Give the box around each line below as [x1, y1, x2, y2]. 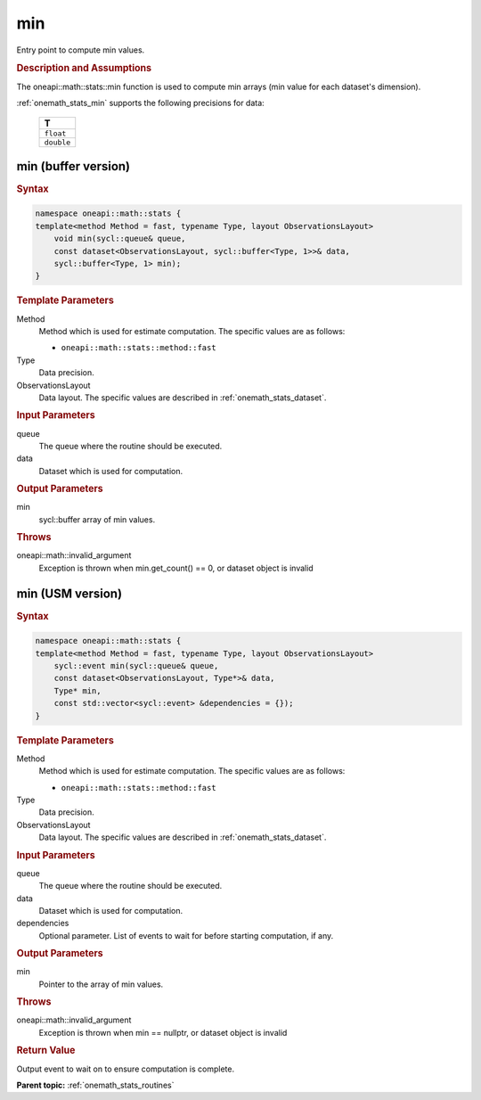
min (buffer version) [16, 159, 131, 174]
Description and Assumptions [16, 62, 151, 75]
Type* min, [53, 685, 102, 695]
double [44, 138, 71, 147]
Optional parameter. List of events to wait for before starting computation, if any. [38, 930, 334, 940]
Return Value [16, 1044, 76, 1056]
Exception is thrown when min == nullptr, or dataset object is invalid [38, 1027, 288, 1038]
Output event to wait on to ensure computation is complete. [16, 1063, 235, 1074]
